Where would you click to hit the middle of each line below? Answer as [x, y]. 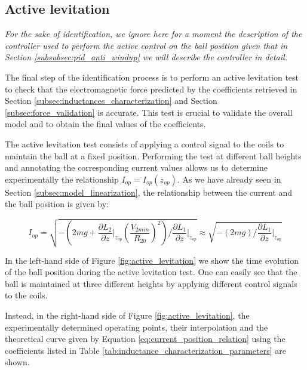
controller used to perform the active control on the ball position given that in [146, 45]
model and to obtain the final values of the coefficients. [105, 124]
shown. [17, 362]
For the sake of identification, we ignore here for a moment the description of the [153, 34]
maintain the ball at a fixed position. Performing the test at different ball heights [153, 155]
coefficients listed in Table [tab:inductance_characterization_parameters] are [145, 350]
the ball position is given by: [57, 204]
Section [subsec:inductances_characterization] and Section [111, 101]
